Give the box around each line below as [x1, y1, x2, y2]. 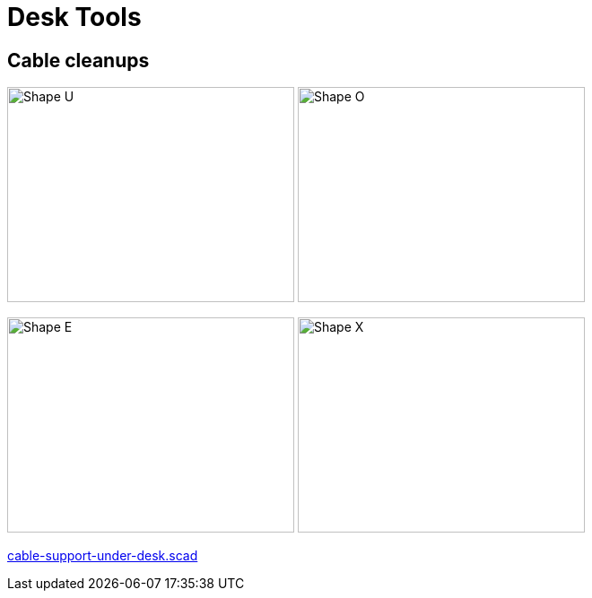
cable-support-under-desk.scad [7, 548, 198, 564]
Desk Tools [7, 2, 142, 32]
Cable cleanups [7, 48, 150, 72]
